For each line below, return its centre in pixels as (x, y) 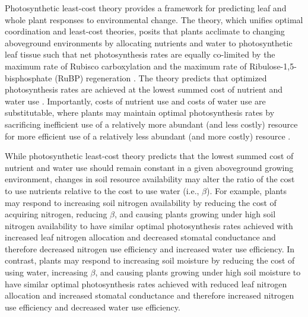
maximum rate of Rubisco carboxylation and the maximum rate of (126, 66)
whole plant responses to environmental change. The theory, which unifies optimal (154, 19)
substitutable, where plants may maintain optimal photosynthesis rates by (140, 112)
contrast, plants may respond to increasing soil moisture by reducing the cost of (150, 260)
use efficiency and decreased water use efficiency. (93, 307)
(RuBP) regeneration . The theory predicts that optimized (161, 77)
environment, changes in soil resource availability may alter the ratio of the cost (150, 179)
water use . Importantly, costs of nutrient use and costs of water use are (135, 101)
